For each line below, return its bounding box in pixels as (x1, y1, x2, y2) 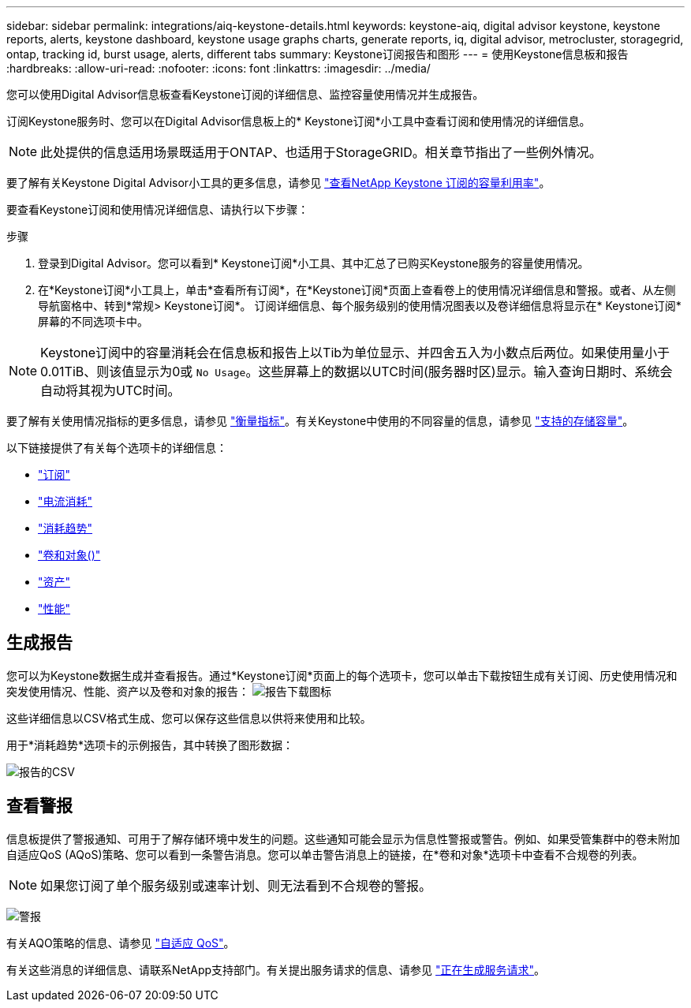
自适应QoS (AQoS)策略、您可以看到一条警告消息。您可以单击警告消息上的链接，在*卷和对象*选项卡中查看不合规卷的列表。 (6, 847, 644, 861)
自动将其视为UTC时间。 (40, 383, 181, 398)
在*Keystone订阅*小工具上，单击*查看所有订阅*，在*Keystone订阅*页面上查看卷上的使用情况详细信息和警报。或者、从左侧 (38, 283, 676, 297)
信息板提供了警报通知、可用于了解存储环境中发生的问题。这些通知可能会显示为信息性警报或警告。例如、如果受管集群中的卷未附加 (6, 831, 680, 846)
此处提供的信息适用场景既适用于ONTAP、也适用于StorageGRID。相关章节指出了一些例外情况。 (40, 144, 602, 160)
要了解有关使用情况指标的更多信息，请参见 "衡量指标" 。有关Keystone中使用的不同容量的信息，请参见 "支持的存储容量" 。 (6, 414, 634, 427)
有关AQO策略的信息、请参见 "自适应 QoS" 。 (6, 935, 235, 950)
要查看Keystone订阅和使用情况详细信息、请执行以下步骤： (6, 203, 309, 216)
